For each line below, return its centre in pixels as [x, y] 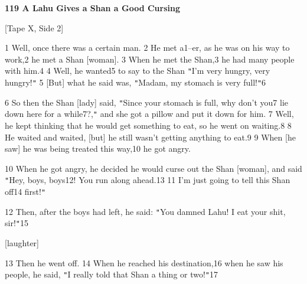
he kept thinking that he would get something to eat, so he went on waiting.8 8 [148, 125]
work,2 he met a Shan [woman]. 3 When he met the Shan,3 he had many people [150, 59]
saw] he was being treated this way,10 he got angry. [98, 148]
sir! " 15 [17, 223]
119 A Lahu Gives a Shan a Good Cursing [93, 8]
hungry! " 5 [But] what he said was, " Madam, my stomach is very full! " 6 [135, 82]
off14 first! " [25, 192]
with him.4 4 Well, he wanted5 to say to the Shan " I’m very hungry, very [138, 71]
